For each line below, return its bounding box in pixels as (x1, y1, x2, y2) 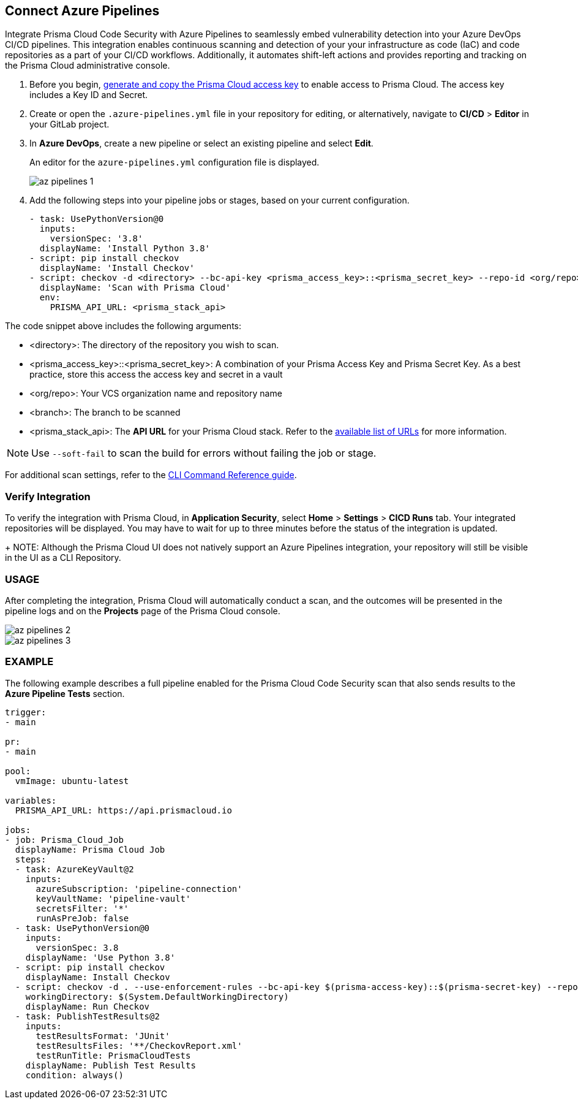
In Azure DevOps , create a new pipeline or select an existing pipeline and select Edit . (29, 138, 373, 149)
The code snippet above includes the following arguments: (5, 321, 242, 332)
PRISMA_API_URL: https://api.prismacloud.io (15, 805, 232, 815)
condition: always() (25, 1070, 124, 1080)
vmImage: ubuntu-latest (15, 775, 129, 786)
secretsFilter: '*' (36, 903, 129, 913)
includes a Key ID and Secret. (29, 89, 148, 101)
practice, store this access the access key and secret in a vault (29, 369, 283, 380)
